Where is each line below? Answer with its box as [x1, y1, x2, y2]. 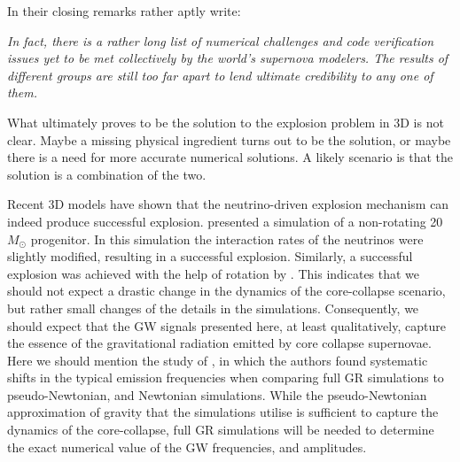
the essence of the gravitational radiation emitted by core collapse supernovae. [7, 334, 432, 352]
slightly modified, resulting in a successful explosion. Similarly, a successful [7, 247, 413, 266]
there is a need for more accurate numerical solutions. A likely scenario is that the [7, 148, 454, 166]
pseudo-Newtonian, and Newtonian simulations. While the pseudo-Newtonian [7, 385, 427, 404]
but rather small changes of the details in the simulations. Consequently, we [7, 298, 419, 317]
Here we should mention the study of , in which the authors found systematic [7, 350, 428, 369]
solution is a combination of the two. [7, 165, 207, 183]
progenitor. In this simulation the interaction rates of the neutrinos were [30, 229, 424, 248]
